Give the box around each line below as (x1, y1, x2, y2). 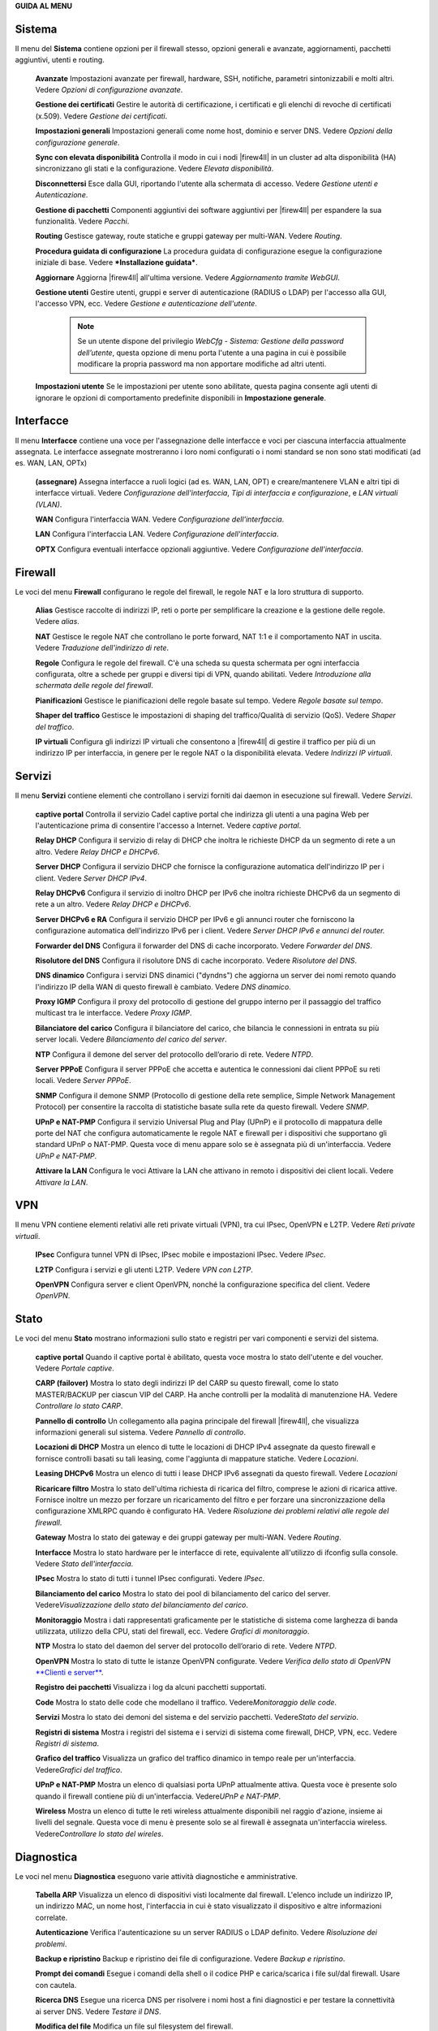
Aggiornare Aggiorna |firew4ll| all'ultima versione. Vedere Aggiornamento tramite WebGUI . (35, 272, 341, 282)
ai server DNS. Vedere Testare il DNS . (35, 2007, 161, 2016)
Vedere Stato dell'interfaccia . (35, 1558, 134, 1568)
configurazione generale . (35, 137, 120, 147)
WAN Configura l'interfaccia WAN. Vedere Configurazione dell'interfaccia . (35, 514, 285, 524)
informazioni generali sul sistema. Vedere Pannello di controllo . (35, 1427, 247, 1437)
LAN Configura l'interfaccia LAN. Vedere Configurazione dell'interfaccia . (35, 529, 279, 539)
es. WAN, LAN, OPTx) (15, 458, 88, 468)
